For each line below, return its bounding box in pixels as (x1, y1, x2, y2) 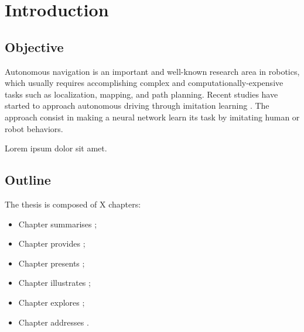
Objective (5, 37, 64, 56)
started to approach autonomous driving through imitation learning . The (5, 99, 269, 112)
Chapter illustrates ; (18, 276, 91, 289)
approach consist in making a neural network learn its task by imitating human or (5, 110, 300, 123)
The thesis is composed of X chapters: (5, 198, 141, 210)
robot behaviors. (5, 122, 63, 134)
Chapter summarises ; (18, 217, 97, 230)
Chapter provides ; (18, 237, 86, 250)
